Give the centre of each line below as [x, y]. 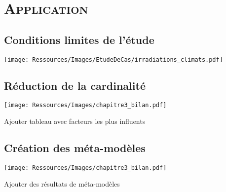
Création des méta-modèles [75, 148]
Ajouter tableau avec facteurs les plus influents [75, 121]
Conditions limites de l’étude [79, 39]
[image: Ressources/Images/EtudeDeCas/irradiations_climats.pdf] [113, 59]
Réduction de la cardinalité [75, 85]
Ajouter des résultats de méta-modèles [62, 183]
